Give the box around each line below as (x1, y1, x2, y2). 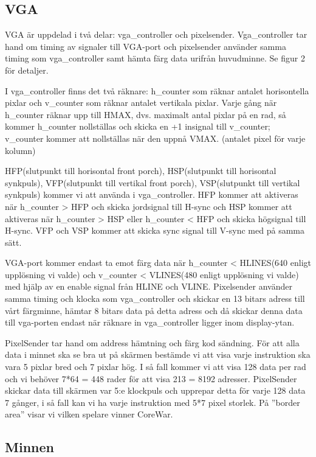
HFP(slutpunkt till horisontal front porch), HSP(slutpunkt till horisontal (5, 164, 276, 177)
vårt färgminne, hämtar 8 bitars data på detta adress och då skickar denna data (5, 304, 303, 316)
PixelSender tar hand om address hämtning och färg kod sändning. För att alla (5, 336, 300, 349)
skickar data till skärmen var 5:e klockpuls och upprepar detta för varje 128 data (5, 384, 306, 397)
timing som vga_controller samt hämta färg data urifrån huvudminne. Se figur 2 (5, 52, 305, 65)
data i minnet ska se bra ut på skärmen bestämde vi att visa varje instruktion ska (5, 348, 311, 361)
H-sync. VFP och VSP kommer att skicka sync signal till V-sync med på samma (5, 224, 304, 237)
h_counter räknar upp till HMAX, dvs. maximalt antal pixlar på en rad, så (5, 108, 286, 120)
